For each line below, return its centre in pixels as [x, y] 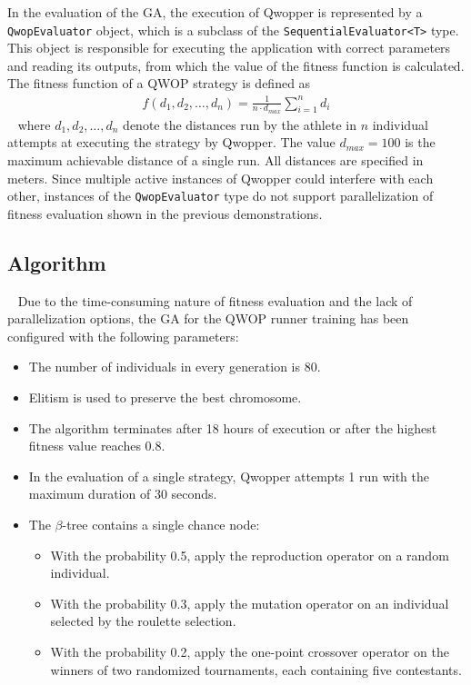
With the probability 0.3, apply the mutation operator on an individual [250, 603]
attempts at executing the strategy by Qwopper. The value [171, 142]
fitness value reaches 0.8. [97, 446]
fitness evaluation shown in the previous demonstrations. [165, 213]
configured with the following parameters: [123, 336]
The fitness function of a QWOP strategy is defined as [159, 83]
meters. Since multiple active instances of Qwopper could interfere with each [220, 178]
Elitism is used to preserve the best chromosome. [165, 397]
